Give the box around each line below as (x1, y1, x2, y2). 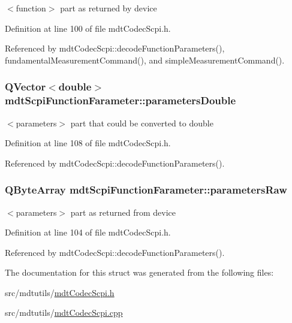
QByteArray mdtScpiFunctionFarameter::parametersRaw (5, 182, 287, 197)
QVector (5, 79, 46, 94)
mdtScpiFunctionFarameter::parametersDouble (5, 93, 236, 108)
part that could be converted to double (70, 116, 213, 129)
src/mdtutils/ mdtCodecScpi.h (5, 286, 115, 298)
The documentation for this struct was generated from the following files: (5, 266, 274, 279)
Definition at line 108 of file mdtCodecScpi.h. (5, 137, 171, 149)
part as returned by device (60, 2, 157, 14)
